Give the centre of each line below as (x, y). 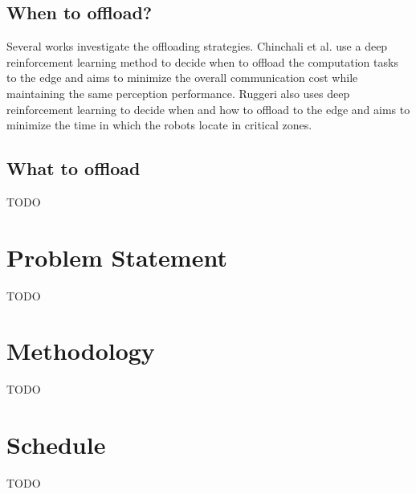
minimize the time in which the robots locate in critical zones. (159, 125)
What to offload (73, 168)
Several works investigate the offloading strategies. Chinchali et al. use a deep (197, 46)
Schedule (56, 445)
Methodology (81, 351)
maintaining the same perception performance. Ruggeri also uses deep (178, 93)
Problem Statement (117, 257)
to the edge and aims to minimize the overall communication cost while (182, 78)
